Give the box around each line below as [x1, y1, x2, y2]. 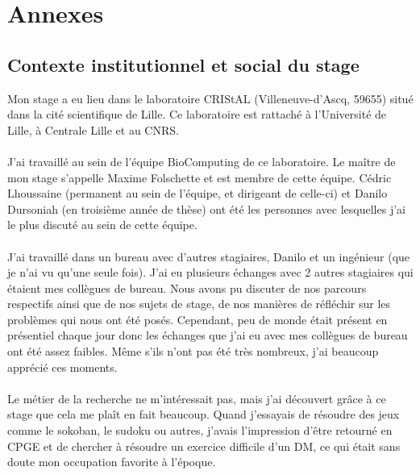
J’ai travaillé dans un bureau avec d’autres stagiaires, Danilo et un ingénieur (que [7, 248, 410, 265]
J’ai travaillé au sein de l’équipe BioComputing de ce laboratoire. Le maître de [7, 152, 396, 169]
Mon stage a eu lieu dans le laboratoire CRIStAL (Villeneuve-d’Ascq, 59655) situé [7, 90, 414, 106]
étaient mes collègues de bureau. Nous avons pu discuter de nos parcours [7, 279, 367, 296]
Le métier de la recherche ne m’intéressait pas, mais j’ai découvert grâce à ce [7, 390, 386, 406]
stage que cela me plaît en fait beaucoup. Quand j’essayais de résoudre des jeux [7, 406, 400, 423]
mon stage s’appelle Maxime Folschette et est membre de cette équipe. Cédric [7, 169, 392, 185]
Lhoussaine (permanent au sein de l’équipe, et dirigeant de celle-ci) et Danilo [7, 185, 388, 202]
